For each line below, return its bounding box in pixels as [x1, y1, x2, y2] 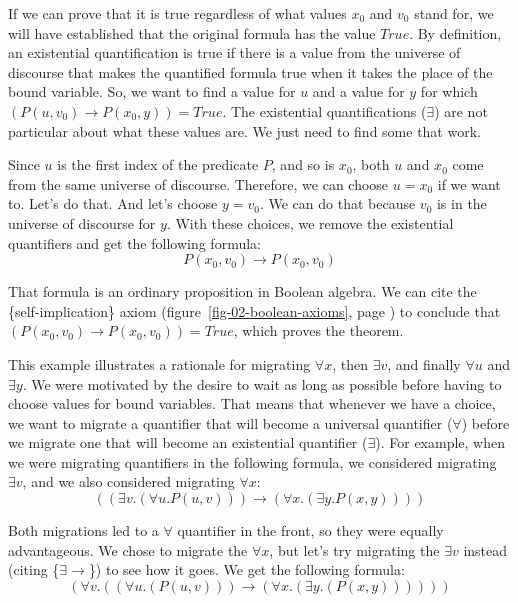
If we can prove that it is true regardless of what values [8, 3, 347, 23]
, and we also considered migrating [22, 471, 235, 492]
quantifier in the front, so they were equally [177, 520, 444, 541]
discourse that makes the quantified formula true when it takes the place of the [8, 61, 493, 82]
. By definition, [409, 22, 502, 43]
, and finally [387, 353, 461, 374]
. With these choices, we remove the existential [166, 212, 454, 233]
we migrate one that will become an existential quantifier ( [8, 432, 368, 453]
